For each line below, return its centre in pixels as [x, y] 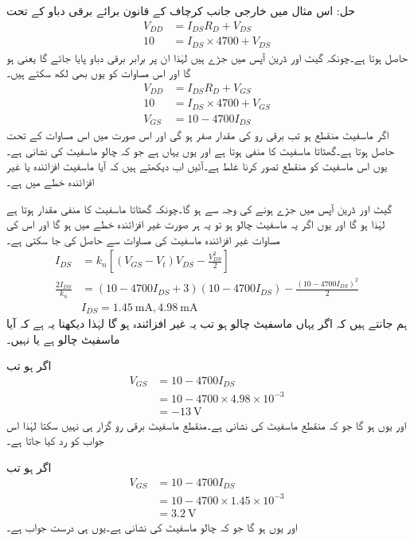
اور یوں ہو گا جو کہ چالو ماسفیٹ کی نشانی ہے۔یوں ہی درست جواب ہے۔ [152, 526]
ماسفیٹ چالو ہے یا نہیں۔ [63, 339]
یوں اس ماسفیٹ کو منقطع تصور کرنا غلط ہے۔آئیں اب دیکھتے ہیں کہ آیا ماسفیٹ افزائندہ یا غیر [197, 166]
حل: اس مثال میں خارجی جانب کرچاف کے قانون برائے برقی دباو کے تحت [181, 10]
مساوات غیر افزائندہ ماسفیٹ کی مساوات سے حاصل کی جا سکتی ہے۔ [143, 239]
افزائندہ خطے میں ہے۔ [50, 181]
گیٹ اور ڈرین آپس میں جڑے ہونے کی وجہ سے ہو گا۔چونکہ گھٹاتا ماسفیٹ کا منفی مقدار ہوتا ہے [199, 208]
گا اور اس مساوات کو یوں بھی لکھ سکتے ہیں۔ [99, 73]
